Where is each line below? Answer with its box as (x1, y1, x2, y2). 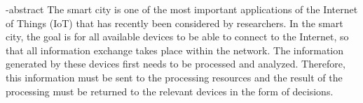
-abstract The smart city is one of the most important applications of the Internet (6, 2, 358, 16)
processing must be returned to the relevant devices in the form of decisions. (6, 84, 334, 98)
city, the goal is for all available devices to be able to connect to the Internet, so (6, 29, 349, 44)
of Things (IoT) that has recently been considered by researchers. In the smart (6, 15, 343, 30)
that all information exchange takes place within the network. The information (6, 42, 344, 57)
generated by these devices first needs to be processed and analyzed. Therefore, (6, 56, 345, 71)
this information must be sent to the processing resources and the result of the (6, 70, 343, 84)
